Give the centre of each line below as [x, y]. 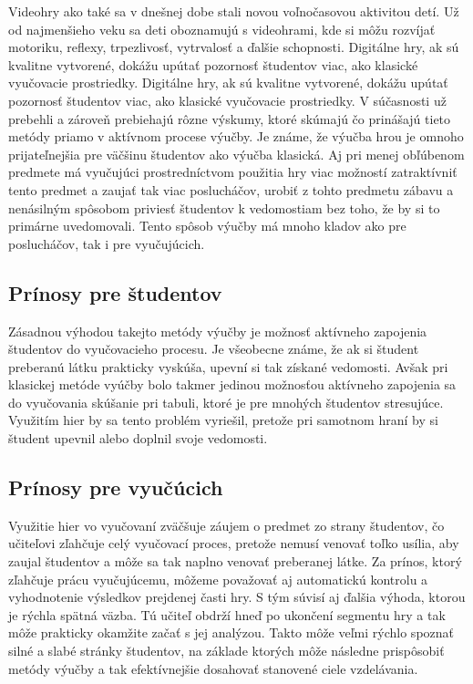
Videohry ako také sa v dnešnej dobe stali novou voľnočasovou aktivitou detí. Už [234, 11]
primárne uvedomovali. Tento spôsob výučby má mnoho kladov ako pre [207, 226]
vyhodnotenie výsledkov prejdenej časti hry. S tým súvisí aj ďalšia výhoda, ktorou [237, 597]
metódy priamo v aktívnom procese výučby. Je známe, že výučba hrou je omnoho [236, 136]
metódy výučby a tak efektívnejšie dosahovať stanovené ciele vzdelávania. [213, 668]
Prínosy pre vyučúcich [116, 487]
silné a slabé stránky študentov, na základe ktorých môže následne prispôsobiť [226, 651]
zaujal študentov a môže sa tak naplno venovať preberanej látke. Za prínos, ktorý [235, 561]
